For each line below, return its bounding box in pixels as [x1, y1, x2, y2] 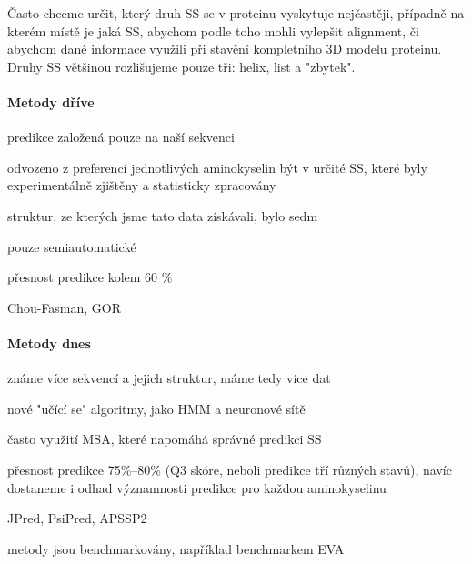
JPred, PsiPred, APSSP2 [7, 509, 147, 528]
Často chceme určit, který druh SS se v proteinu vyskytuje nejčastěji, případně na [7, 4, 465, 22]
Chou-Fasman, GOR [7, 297, 122, 317]
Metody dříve [7, 92, 95, 111]
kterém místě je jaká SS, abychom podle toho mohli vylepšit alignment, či [7, 21, 419, 40]
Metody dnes [7, 333, 91, 352]
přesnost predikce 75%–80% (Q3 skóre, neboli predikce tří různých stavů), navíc [7, 459, 452, 478]
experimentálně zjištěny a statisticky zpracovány [7, 176, 276, 195]
